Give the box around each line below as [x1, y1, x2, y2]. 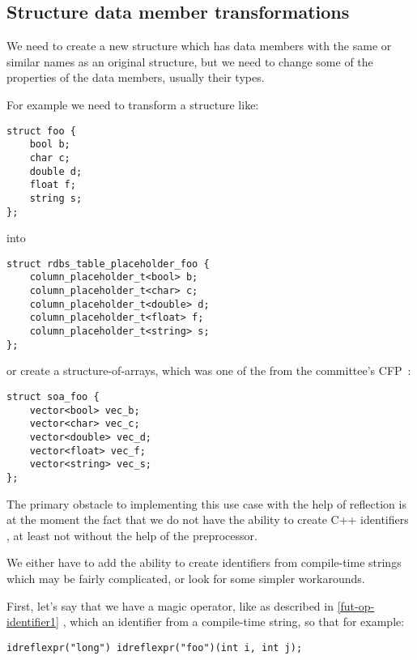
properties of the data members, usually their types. [6, 69, 265, 86]
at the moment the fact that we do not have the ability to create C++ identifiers [6, 511, 409, 528]
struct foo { [6, 125, 76, 137]
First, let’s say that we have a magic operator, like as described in [6, 597, 334, 614]
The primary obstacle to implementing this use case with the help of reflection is [6, 495, 406, 512]
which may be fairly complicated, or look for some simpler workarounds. [6, 569, 365, 586]
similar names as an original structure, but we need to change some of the [6, 53, 373, 70]
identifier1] [6, 613, 60, 630]
